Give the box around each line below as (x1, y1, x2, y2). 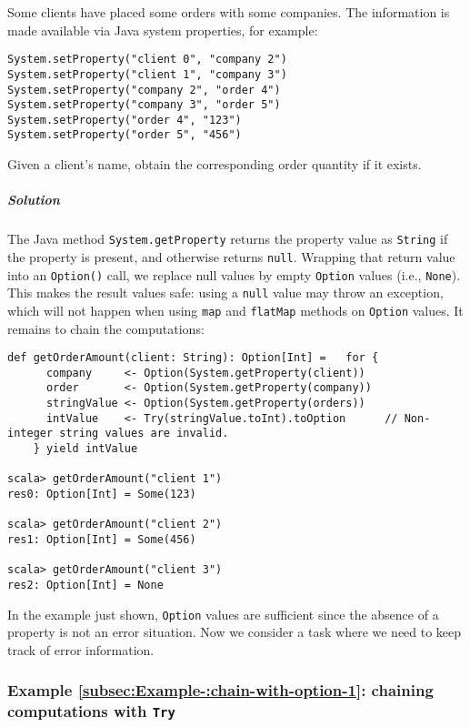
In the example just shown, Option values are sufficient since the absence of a (7, 604, 439, 623)
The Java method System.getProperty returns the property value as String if (7, 229, 448, 248)
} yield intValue (33, 442, 138, 456)
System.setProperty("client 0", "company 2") (7, 53, 287, 66)
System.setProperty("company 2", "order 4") (7, 83, 281, 96)
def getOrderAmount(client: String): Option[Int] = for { (7, 351, 379, 365)
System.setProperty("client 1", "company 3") (7, 67, 287, 81)
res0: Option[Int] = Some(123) (7, 488, 196, 501)
